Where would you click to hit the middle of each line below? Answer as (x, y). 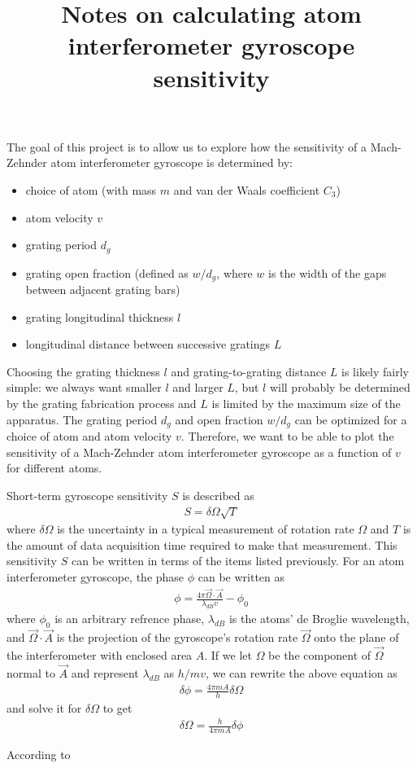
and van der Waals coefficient (247, 189)
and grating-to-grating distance (249, 371)
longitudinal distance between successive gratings (148, 344)
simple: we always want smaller (84, 387)
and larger (198, 387)
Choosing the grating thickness (83, 371)
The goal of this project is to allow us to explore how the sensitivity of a (187, 146)
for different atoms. (54, 468)
